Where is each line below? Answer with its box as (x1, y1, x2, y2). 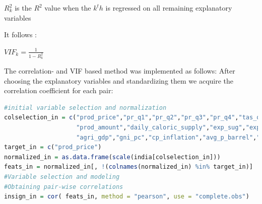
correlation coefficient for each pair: (4, 85, 113, 96)
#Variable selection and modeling (4, 173, 120, 180)
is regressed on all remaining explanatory (105, 3, 232, 13)
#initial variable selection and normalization (4, 104, 167, 111)
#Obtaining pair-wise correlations (4, 183, 123, 190)
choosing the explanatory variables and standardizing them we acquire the (4, 75, 234, 86)
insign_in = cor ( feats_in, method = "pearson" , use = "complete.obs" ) (4, 193, 249, 200)
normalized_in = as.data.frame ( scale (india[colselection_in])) (4, 153, 221, 161)
